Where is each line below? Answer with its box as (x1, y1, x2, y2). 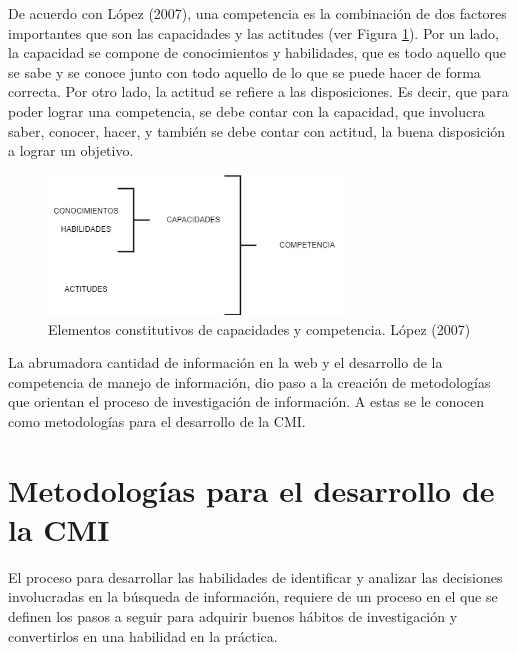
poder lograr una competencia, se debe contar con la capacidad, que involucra (8, 100, 485, 121)
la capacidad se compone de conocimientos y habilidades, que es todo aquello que (8, 42, 507, 63)
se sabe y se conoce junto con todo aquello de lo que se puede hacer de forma (8, 61, 481, 82)
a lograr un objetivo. (8, 140, 134, 161)
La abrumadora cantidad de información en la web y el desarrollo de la (8, 352, 443, 373)
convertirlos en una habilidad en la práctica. (8, 625, 278, 646)
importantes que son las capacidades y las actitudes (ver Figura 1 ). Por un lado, (8, 22, 500, 43)
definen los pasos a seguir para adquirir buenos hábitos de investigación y (8, 606, 458, 626)
